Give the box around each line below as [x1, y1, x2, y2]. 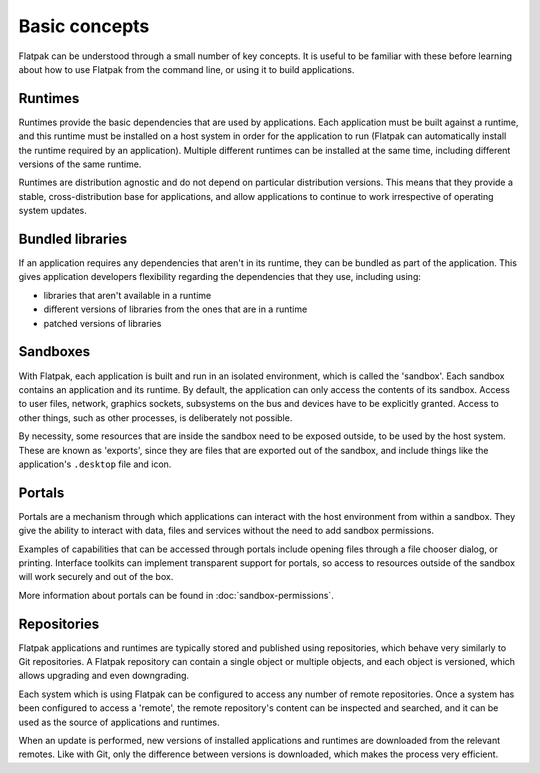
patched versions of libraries [43, 317, 162, 329]
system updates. [18, 205, 87, 217]
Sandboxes [18, 343, 90, 360]
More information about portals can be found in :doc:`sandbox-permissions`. [18, 589, 334, 601]
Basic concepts [18, 15, 150, 37]
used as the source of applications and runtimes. [18, 716, 220, 728]
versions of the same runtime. [18, 158, 142, 170]
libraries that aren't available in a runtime [43, 289, 212, 301]
